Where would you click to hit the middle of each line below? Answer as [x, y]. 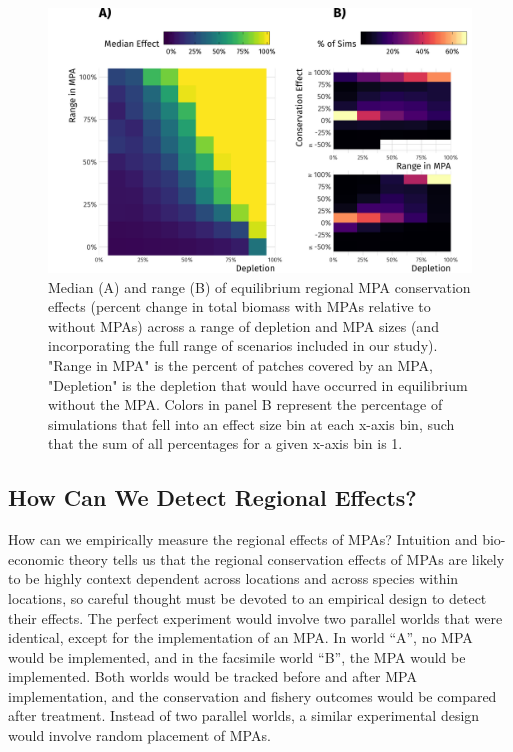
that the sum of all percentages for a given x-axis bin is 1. [225, 443]
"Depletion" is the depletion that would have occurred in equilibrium [258, 384]
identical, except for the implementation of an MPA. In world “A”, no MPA [240, 637]
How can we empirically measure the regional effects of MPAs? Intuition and [243, 539]
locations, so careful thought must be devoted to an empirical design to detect [247, 597]
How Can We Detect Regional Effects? [212, 497]
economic [36, 558]
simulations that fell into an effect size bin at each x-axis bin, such [251, 423]
